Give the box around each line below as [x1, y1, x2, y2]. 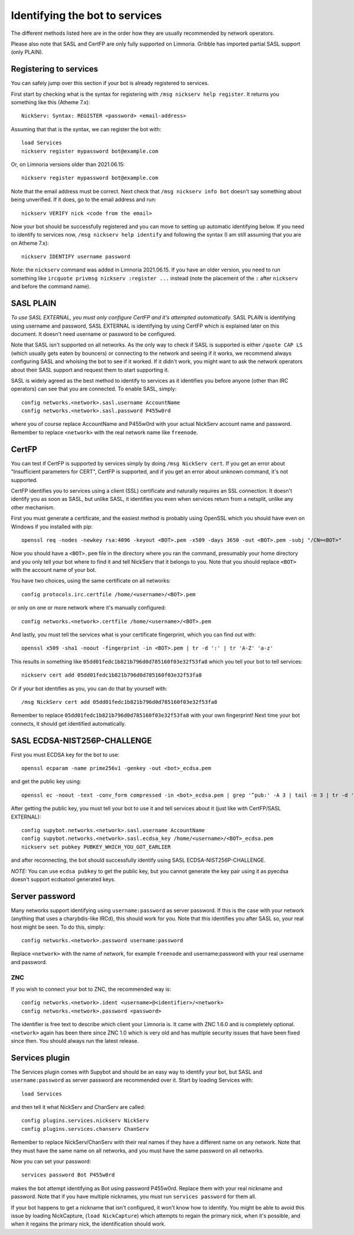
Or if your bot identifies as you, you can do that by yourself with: [11, 685, 168, 692]
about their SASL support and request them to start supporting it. [11, 366, 169, 373]
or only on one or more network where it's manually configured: [11, 604, 166, 612]
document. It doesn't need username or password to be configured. [11, 330, 176, 337]
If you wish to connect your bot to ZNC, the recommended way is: [11, 985, 171, 992]
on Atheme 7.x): [11, 240, 50, 247]
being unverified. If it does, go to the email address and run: [11, 196, 156, 203]
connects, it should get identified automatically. [11, 720, 126, 727]
